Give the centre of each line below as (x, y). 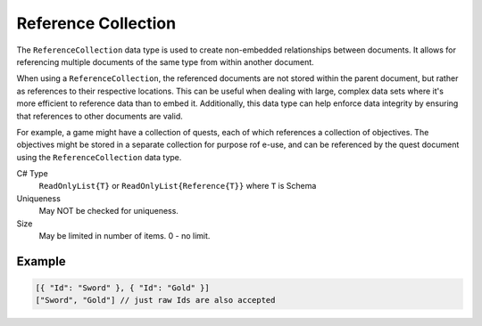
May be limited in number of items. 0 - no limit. (125, 236)
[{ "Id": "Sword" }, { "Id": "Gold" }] (122, 288)
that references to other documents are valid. (100, 116)
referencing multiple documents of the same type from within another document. (165, 61)
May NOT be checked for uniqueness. (108, 211)
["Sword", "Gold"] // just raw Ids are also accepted (155, 300)
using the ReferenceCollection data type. (99, 157)
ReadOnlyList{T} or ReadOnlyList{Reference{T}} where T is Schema (178, 186)
